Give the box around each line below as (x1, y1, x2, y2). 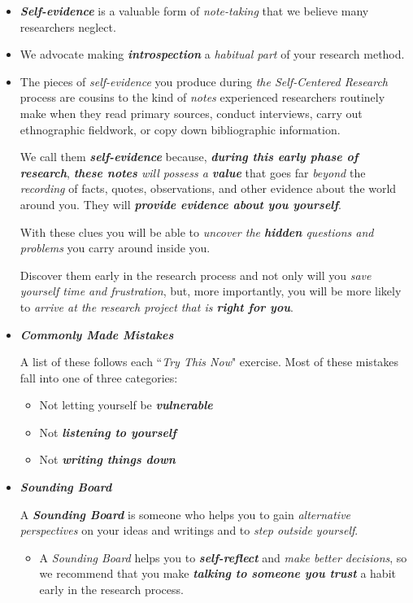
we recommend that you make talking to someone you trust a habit (39, 565, 396, 582)
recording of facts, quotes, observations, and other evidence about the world (20, 180, 397, 197)
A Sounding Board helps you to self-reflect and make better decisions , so (39, 548, 407, 566)
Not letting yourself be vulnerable (39, 396, 213, 413)
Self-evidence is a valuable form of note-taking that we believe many (20, 2, 369, 19)
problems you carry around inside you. (20, 239, 211, 256)
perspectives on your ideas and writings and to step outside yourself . (20, 522, 359, 539)
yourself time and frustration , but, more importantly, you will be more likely (20, 282, 402, 299)
